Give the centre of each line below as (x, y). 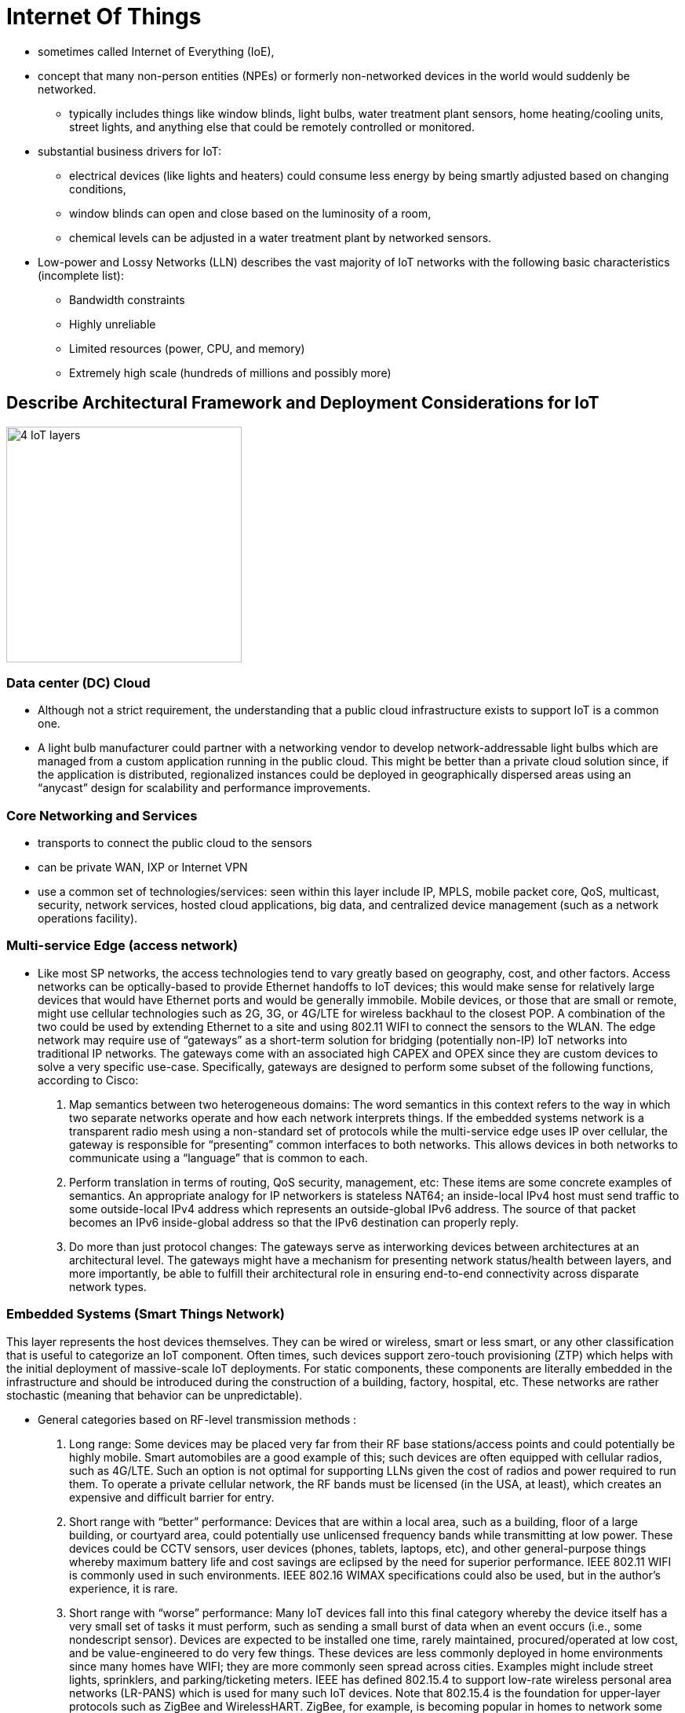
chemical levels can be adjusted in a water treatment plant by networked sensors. (281, 237)
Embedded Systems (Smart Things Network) (146, 1314)
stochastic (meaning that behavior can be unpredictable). (155, 1395)
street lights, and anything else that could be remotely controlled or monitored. (272, 127)
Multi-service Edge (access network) (122, 946)
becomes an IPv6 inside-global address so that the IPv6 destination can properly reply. (294, 1222)
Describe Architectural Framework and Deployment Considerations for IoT (303, 403)
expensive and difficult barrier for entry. (172, 1497)
